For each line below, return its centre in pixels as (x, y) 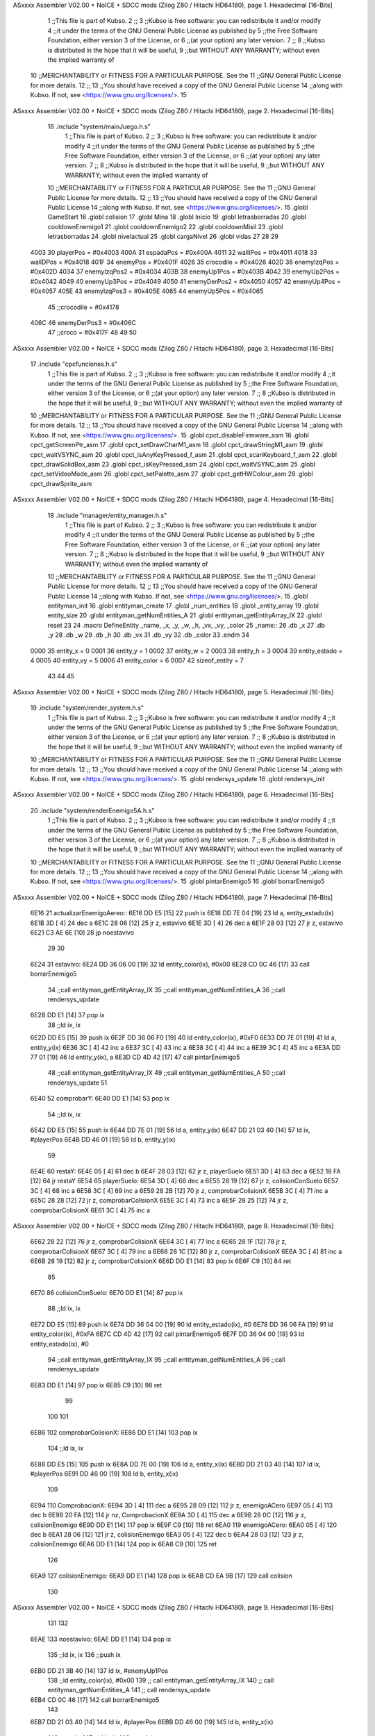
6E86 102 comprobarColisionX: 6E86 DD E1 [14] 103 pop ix (114, 1432)
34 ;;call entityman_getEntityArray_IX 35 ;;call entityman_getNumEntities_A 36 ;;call (166, 990)
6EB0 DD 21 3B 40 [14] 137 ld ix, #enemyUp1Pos (99, 1671)
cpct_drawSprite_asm (61, 483)
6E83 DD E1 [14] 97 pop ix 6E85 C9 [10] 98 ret (96, 1385)
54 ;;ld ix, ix (64, 1114)
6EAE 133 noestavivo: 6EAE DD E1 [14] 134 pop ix (101, 1639)
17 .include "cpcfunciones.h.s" (74, 364)
